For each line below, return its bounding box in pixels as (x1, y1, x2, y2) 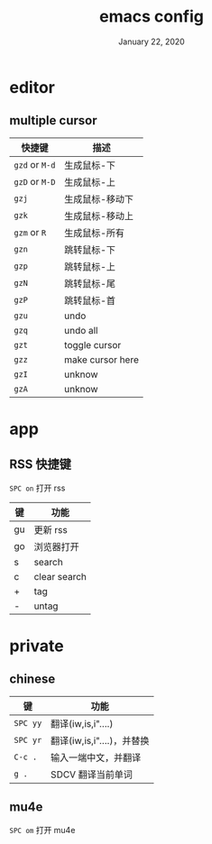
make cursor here (64, 353, 140, 366)
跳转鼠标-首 (64, 294, 115, 307)
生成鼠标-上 (64, 176, 115, 188)
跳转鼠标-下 (64, 243, 115, 256)
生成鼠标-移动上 (64, 209, 134, 222)
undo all (64, 324, 98, 336)
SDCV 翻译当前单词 (51, 768, 133, 781)
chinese (9, 672, 56, 687)
